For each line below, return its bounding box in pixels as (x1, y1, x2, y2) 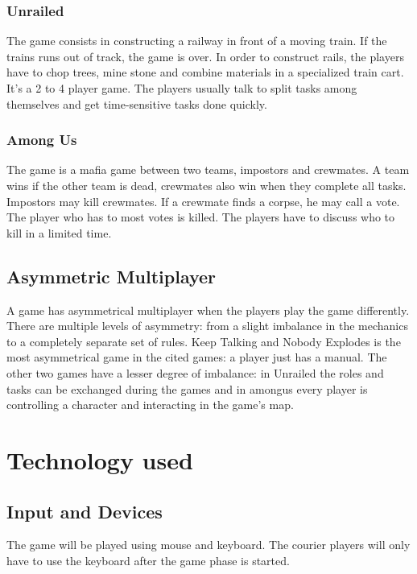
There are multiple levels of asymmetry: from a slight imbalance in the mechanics (6, 317, 408, 334)
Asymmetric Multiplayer (6, 263, 217, 288)
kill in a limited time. (6, 224, 112, 241)
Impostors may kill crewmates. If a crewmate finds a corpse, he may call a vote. (6, 192, 400, 209)
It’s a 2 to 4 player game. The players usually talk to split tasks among (6, 80, 357, 96)
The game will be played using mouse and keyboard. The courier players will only (6, 536, 411, 553)
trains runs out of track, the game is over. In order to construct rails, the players (6, 47, 404, 64)
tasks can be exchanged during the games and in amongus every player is (6, 380, 368, 397)
